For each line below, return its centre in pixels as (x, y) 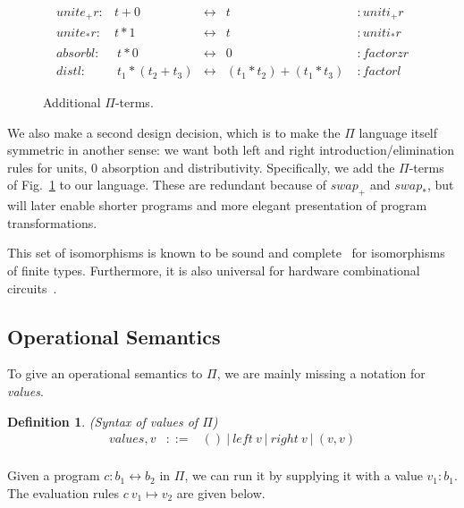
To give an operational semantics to (105, 373)
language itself (398, 132)
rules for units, (47, 167)
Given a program (54, 475)
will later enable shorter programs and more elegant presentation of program (217, 205)
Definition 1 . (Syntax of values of (103, 421)
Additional (72, 102)
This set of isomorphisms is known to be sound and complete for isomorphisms (226, 253)
